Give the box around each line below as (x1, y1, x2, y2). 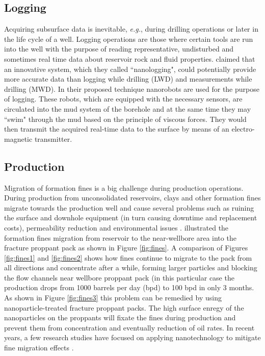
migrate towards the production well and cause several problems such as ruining (4, 202, 254, 213)
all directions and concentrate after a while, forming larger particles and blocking (4, 262, 257, 273)
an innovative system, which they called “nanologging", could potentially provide (4, 63, 256, 74)
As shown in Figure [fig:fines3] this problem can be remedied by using (4, 292, 222, 303)
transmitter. (34, 133, 72, 144)
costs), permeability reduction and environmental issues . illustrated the (4, 222, 229, 233)
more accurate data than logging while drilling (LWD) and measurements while (4, 73, 252, 84)
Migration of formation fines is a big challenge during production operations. (4, 182, 244, 193)
